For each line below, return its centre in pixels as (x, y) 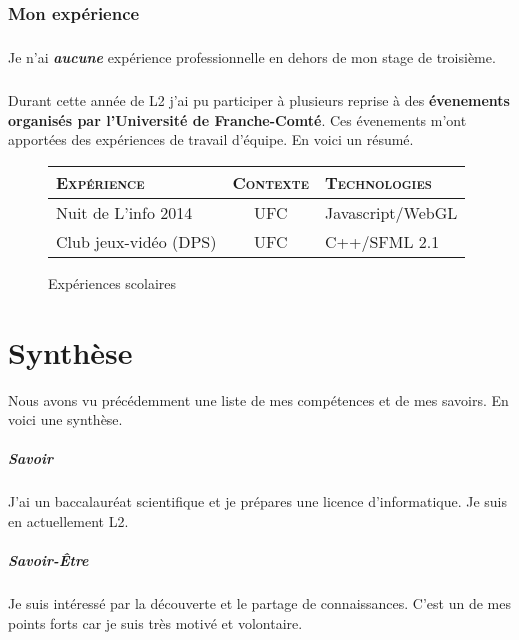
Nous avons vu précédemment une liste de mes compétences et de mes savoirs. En (258, 399)
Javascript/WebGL (391, 212)
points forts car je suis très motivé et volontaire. (155, 622)
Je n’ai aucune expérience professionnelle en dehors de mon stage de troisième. (252, 57)
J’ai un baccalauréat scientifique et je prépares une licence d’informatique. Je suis (258, 501)
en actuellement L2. (68, 521)
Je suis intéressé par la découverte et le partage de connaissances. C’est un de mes (259, 603)
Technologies (378, 182)
